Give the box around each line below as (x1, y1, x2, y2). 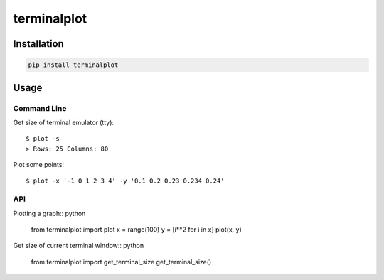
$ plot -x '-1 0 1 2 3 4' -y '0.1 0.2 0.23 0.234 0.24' (26, 177, 225, 185)
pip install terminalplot (28, 61, 119, 69)
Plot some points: (13, 161, 64, 169)
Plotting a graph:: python (13, 209, 86, 217)
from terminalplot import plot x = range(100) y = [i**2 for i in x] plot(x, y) (31, 225, 242, 234)
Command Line (13, 103, 67, 113)
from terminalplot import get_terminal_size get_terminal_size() (31, 257, 212, 266)
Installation (13, 38, 64, 50)
